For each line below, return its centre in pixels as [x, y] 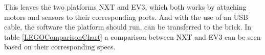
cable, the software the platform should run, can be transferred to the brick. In [128, 27]
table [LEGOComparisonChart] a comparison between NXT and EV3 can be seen [132, 36]
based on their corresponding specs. [60, 47]
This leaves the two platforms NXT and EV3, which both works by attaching [125, 7]
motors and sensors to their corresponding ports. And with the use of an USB [126, 17]
